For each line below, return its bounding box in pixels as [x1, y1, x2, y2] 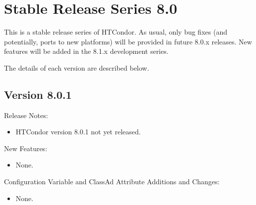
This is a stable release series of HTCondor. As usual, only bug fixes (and [4, 27, 227, 37]
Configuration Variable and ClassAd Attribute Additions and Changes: [4, 176, 220, 187]
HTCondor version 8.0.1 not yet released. [15, 126, 141, 137]
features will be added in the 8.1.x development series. [4, 46, 169, 56]
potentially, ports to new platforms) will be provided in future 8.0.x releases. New [4, 36, 252, 46]
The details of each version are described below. [4, 62, 149, 73]
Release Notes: [4, 110, 48, 120]
